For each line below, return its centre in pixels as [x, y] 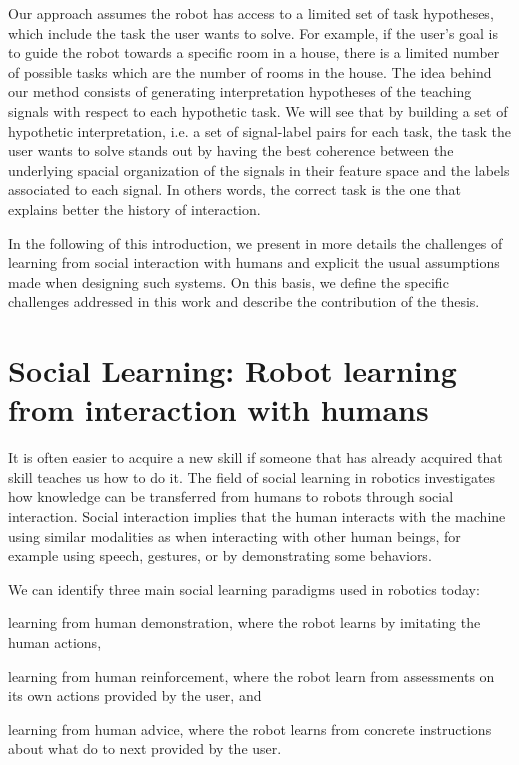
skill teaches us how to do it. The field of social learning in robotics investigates [252, 476]
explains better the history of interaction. [134, 208]
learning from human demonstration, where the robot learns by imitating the [244, 622]
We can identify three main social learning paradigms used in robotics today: [244, 588]
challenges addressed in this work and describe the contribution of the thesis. [244, 301]
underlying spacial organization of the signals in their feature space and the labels [259, 169]
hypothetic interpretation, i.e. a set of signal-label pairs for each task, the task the [259, 130]
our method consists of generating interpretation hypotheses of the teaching [240, 91]
